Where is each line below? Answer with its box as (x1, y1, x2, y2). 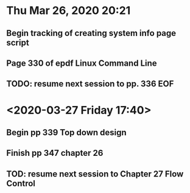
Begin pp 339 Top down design (6, 127, 127, 138)
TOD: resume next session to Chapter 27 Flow (6, 169, 184, 179)
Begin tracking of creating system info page (6, 28, 177, 38)
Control (6, 178, 35, 189)
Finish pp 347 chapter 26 (6, 148, 104, 158)
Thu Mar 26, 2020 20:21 (6, 4, 131, 18)
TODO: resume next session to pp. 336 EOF (6, 79, 174, 89)
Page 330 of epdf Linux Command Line (6, 58, 157, 68)
